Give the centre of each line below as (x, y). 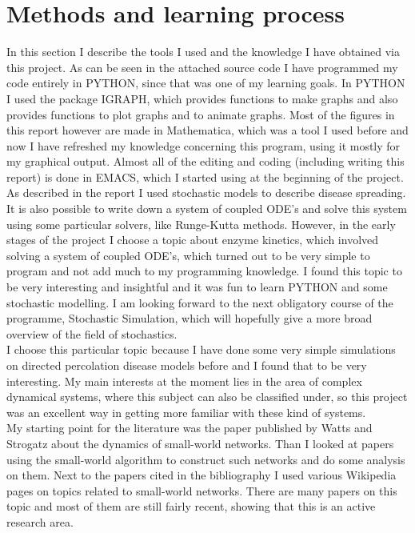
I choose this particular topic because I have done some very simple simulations (201, 349)
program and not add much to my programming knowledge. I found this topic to (204, 271)
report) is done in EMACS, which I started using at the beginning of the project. (205, 176)
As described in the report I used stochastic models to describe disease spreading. (206, 192)
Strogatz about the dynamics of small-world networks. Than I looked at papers (200, 443)
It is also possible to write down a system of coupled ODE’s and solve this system (207, 208)
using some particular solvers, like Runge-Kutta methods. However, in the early (201, 224)
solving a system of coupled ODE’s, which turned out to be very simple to (188, 255)
